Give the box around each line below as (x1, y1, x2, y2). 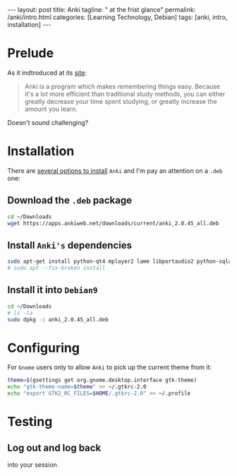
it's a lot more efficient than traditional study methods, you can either (24, 90, 226, 98)
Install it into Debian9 (7, 284, 98, 296)
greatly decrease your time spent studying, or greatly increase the (24, 97, 217, 105)
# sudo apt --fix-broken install (7, 265, 106, 272)
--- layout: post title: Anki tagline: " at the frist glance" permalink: (7, 6, 196, 13)
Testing (7, 414, 53, 430)
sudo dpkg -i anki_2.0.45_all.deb (7, 316, 109, 323)
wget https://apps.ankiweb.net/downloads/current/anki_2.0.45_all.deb (7, 220, 219, 227)
